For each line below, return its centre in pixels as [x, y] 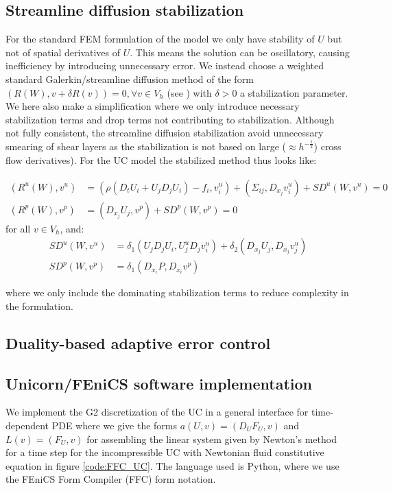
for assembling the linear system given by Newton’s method [212, 439]
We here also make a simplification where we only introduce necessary [153, 106]
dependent [27, 425]
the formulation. [39, 306]
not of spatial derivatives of [63, 52]
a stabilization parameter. [294, 92]
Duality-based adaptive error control [138, 343]
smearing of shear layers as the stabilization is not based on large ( [146, 146]
